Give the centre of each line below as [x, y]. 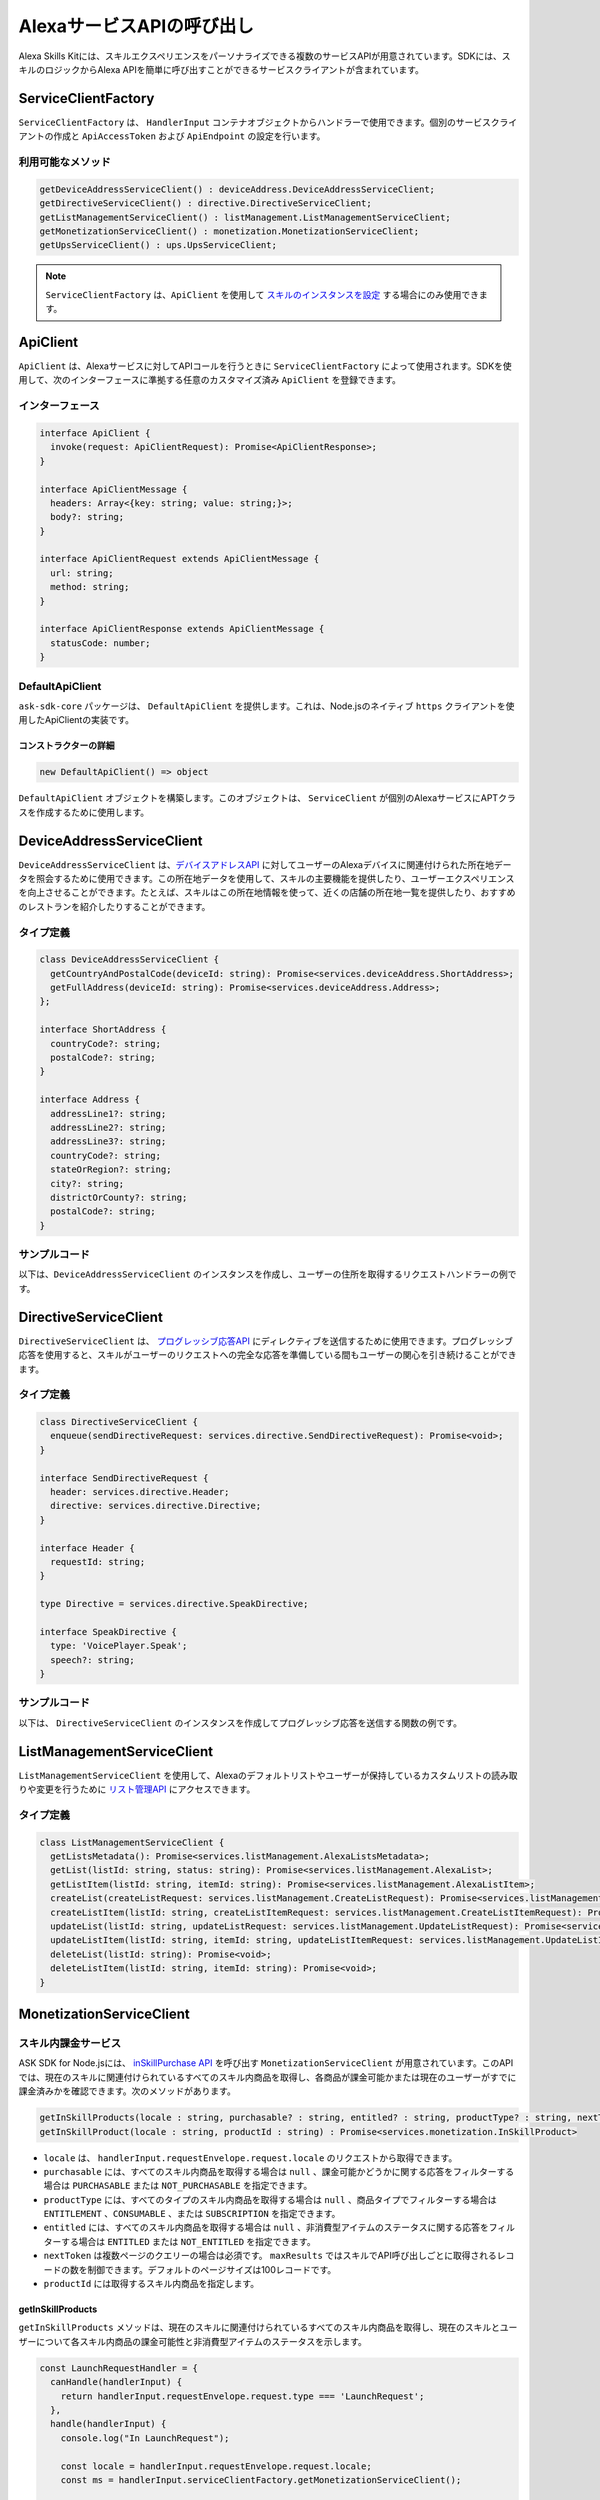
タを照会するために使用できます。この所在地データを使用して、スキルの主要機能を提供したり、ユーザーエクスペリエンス [266, 878]
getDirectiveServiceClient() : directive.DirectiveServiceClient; [205, 203]
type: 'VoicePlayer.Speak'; [119, 1646]
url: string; [82, 573]
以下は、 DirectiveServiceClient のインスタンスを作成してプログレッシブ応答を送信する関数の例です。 [240, 1722]
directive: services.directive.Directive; [156, 1506]
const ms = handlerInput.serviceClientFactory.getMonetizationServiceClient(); [261, 2479]
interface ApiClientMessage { [113, 489]
